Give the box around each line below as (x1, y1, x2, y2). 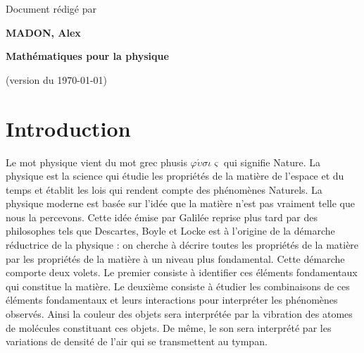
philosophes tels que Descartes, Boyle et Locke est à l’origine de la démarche (6, 223, 335, 238)
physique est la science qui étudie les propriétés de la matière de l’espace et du (6, 168, 344, 183)
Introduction (6, 113, 131, 142)
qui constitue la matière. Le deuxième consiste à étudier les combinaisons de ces (6, 278, 350, 293)
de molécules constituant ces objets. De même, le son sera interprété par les (6, 320, 332, 335)
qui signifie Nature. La (223, 154, 320, 169)
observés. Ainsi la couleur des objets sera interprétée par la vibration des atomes (6, 306, 353, 321)
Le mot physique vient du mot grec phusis (6, 154, 187, 169)
